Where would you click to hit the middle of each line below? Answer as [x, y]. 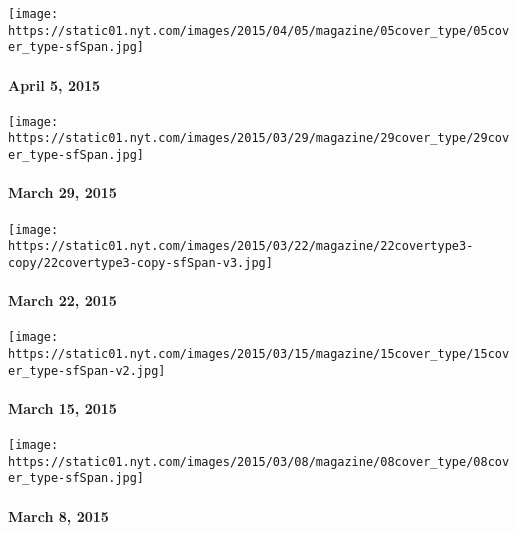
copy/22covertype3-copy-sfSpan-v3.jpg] [140, 262]
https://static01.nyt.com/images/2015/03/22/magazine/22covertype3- [241, 246]
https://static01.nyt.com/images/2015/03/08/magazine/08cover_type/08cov [259, 461]
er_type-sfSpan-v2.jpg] [87, 370]
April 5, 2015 [54, 84]
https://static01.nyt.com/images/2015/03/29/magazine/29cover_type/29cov [259, 138]
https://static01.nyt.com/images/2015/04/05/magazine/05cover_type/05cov [259, 30]
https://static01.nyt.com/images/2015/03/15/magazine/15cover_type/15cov [259, 353]
